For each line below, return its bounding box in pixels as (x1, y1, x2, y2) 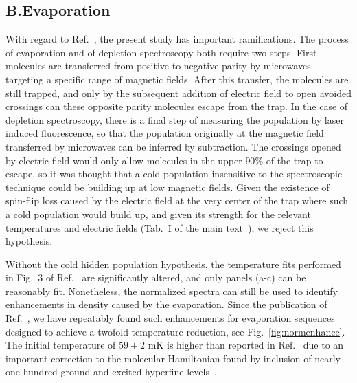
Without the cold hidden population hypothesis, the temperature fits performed (5, 256, 341, 271)
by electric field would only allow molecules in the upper (5, 153, 242, 167)
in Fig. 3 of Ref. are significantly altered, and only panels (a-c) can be (5, 270, 306, 285)
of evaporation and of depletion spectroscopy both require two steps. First (5, 45, 317, 59)
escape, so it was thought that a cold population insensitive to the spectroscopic (5, 166, 343, 181)
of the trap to (266, 153, 323, 167)
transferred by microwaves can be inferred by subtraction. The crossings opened (5, 139, 341, 153)
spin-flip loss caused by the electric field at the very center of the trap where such (5, 193, 349, 208)
